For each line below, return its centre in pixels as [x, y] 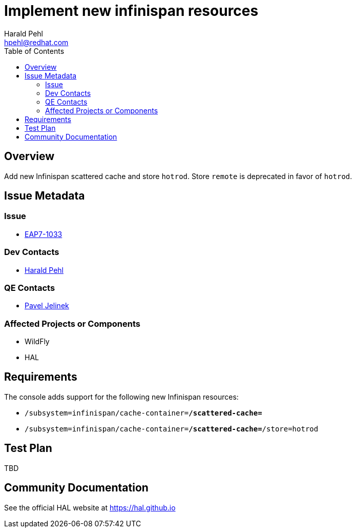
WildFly [37, 342]
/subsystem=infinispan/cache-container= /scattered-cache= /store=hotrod [172, 429]
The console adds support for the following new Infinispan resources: [121, 397]
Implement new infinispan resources [131, 11]
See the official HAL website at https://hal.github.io [90, 507]
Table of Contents [34, 51]
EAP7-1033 [44, 234]
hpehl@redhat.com [36, 42]
